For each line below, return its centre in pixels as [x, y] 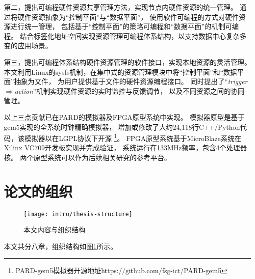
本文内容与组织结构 [54, 230]
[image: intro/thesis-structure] [78, 214]
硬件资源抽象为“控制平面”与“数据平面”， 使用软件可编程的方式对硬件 [128, 16]
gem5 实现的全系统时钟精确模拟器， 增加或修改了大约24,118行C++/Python [122, 126]
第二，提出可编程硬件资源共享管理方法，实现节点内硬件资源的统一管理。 [121, 7]
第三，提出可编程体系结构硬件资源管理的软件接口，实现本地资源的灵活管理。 [127, 62]
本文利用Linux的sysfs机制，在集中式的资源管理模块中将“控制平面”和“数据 [121, 71]
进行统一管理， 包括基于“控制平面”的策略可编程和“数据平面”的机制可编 [125, 26]
